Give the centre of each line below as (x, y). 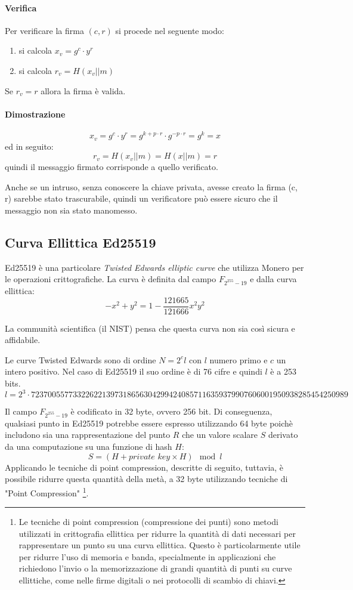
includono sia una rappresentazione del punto (88, 435)
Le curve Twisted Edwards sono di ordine (80, 359)
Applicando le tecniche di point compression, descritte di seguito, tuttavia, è (144, 467)
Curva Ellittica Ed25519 (80, 242)
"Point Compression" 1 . (47, 492)
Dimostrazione (35, 114)
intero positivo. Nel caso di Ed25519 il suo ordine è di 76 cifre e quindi (134, 371)
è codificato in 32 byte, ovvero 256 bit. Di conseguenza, (171, 411)
